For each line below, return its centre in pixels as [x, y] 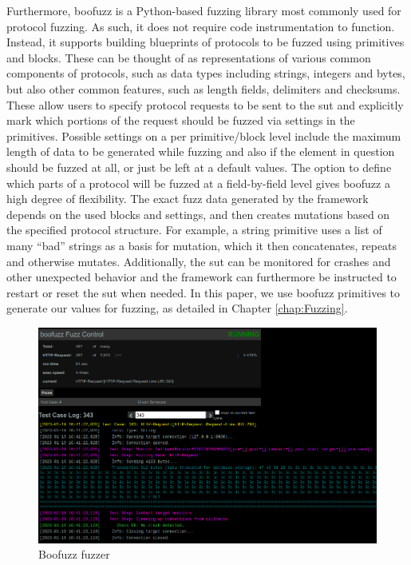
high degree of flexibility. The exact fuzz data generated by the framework [188, 199]
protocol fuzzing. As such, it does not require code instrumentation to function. [201, 26]
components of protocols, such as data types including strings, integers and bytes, [206, 73]
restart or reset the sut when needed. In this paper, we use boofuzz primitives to [204, 292]
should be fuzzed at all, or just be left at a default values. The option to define [199, 167]
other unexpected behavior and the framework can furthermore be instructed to [202, 277]
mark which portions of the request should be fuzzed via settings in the [181, 120]
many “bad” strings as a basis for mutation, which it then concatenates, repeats [202, 245]
